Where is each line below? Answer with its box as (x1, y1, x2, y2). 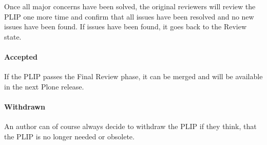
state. (4, 31, 22, 42)
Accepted (4, 51, 37, 62)
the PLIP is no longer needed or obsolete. (4, 131, 135, 141)
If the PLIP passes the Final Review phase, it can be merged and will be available (4, 71, 263, 82)
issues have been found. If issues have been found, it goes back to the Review (4, 21, 247, 32)
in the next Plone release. (4, 81, 84, 92)
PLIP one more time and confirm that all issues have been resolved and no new (4, 11, 254, 22)
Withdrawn (4, 101, 45, 112)
